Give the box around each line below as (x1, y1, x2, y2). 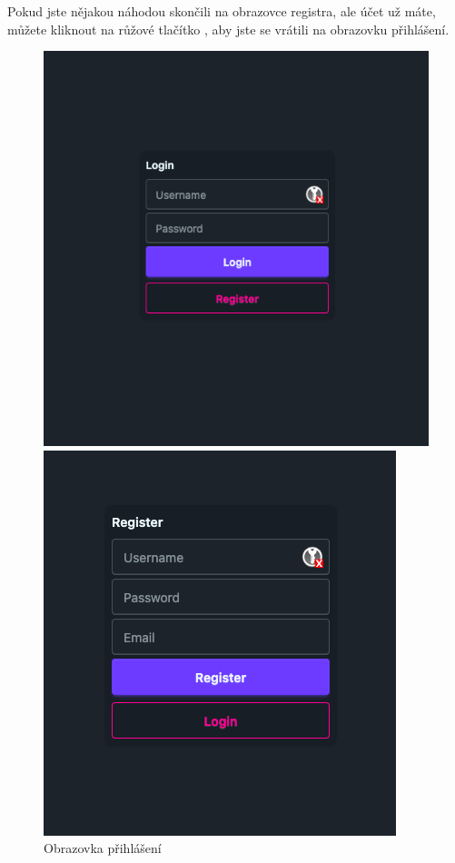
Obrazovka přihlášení (44, 838, 162, 858)
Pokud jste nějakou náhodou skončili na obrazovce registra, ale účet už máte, (7, 2, 436, 20)
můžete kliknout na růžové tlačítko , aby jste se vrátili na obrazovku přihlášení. (7, 19, 450, 38)
